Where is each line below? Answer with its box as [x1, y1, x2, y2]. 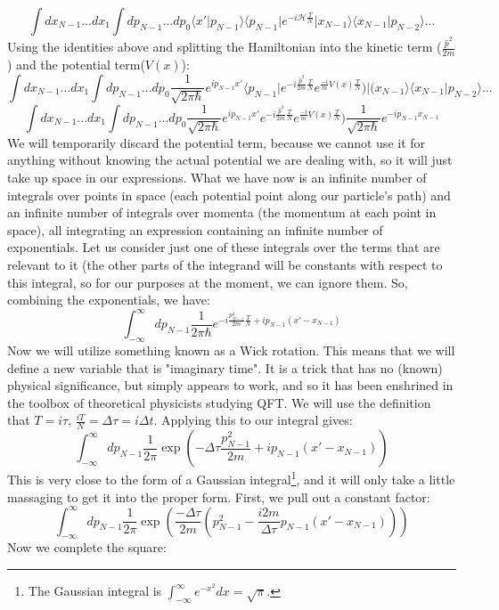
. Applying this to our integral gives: [153, 411, 353, 429]
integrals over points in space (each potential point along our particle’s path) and [7, 185, 451, 204]
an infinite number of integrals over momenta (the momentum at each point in [7, 203, 437, 222]
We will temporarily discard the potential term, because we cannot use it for [7, 133, 426, 151]
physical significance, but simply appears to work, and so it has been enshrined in [7, 376, 454, 394]
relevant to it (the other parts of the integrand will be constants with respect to [7, 255, 443, 273]
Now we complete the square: [7, 538, 167, 557]
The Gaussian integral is [28, 582, 162, 599]
